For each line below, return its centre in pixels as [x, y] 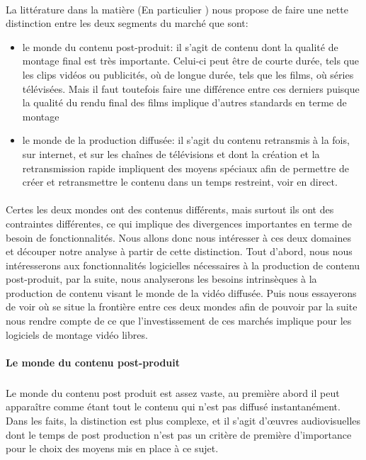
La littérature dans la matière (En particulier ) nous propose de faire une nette [177, 9]
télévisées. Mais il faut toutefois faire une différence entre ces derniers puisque [191, 88]
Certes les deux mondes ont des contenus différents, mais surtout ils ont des [170, 209]
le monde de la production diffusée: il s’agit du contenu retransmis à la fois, [186, 140]
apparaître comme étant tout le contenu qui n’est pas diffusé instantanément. [173, 406]
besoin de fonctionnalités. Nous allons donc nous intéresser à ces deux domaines [179, 237]
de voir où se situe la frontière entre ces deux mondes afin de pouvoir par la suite [182, 307]
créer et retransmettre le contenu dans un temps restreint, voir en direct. [180, 182]
